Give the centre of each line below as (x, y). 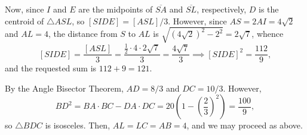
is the (269, 9)
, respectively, (222, 9)
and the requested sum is (51, 68)
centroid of (24, 21)
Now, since (24, 9)
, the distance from (83, 34)
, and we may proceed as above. (245, 125)
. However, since (197, 21)
